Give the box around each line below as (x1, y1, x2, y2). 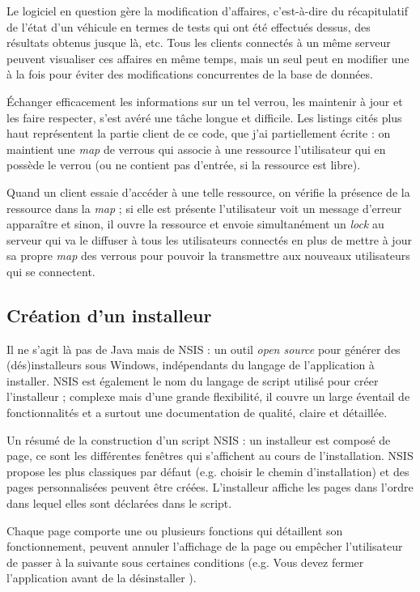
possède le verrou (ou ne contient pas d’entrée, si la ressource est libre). (6, 156, 361, 173)
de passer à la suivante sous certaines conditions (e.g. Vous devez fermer (6, 553, 364, 570)
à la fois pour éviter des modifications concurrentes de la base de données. (6, 66, 373, 83)
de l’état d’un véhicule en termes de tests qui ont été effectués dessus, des (6, 18, 371, 35)
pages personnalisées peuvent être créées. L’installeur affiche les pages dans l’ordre (6, 479, 414, 496)
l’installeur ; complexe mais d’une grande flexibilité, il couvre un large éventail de (6, 388, 410, 405)
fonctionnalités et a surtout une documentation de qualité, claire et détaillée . (6, 404, 388, 421)
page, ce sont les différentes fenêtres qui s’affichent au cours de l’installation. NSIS (6, 447, 414, 464)
